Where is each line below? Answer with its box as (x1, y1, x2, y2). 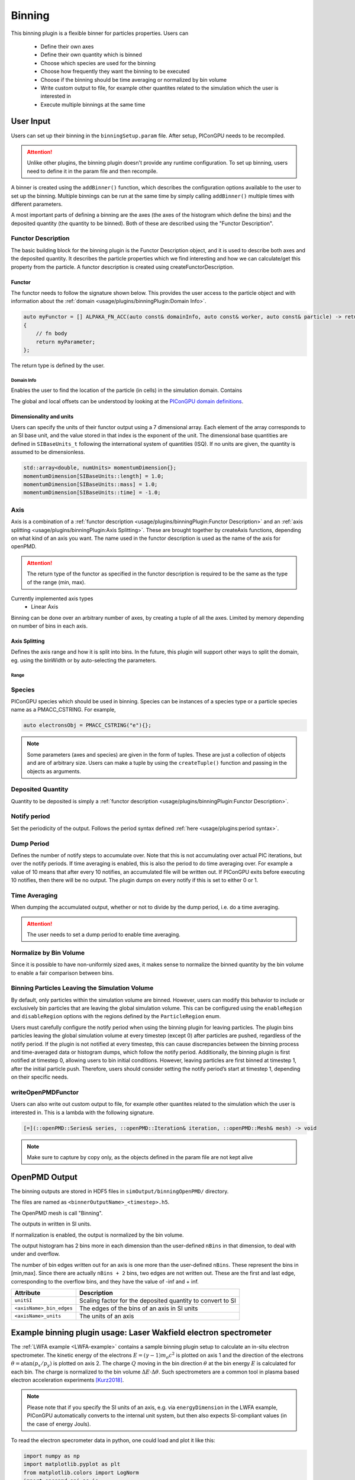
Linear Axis (31, 603, 59, 610)
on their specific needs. (11, 1073, 69, 1080)
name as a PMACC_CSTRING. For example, (11, 706, 116, 713)
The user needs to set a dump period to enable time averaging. (27, 931, 180, 938)
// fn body (35, 330, 67, 337)
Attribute (14, 1288, 41, 1296)
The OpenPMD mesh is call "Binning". (11, 1209, 103, 1217)
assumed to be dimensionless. (11, 449, 85, 456)
